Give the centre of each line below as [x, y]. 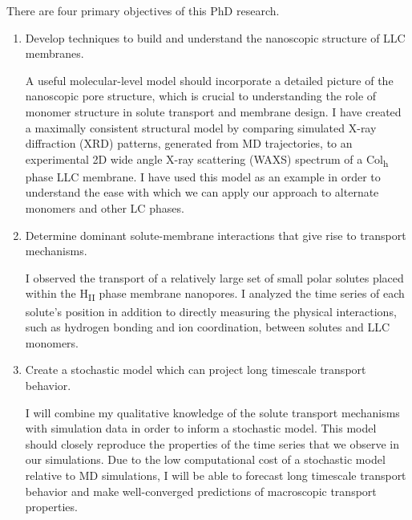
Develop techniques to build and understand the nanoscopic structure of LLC [215, 37]
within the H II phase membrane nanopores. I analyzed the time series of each [215, 295]
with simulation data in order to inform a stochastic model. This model [201, 428]
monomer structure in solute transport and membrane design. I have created [213, 111]
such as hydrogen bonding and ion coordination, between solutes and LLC [208, 327]
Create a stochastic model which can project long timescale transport [196, 370]
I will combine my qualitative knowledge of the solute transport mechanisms [212, 412]
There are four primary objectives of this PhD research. [143, 10]
